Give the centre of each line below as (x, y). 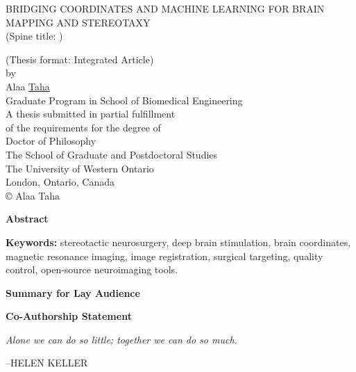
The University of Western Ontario (80, 168)
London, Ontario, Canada (60, 182)
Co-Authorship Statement (69, 316)
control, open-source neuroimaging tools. (92, 269)
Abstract (27, 219)
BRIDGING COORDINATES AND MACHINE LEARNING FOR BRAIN (165, 8)
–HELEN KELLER (47, 363)
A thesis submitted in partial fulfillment (91, 114)
